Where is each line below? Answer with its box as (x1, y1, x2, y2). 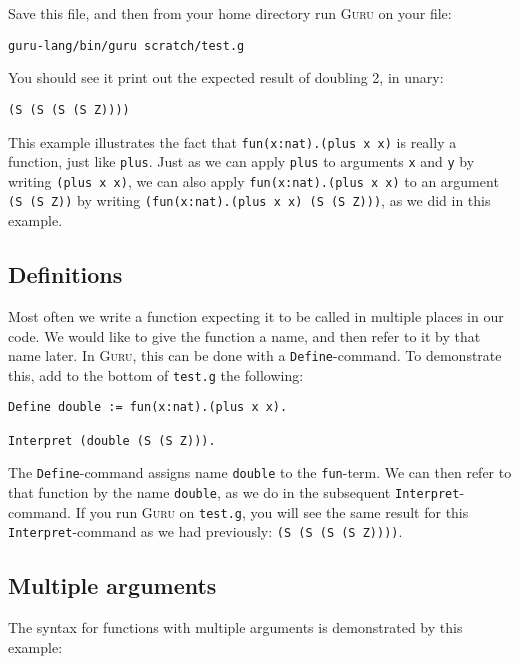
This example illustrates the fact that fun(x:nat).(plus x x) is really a (8, 131, 457, 152)
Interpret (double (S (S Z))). (8, 433, 216, 448)
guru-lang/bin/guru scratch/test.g (8, 38, 245, 53)
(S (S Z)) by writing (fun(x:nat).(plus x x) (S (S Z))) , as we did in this (8, 190, 491, 211)
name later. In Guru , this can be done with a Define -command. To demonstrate (8, 345, 502, 366)
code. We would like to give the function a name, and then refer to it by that (8, 325, 481, 346)
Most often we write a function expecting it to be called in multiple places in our (8, 305, 504, 326)
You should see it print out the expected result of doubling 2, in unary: (8, 67, 444, 88)
